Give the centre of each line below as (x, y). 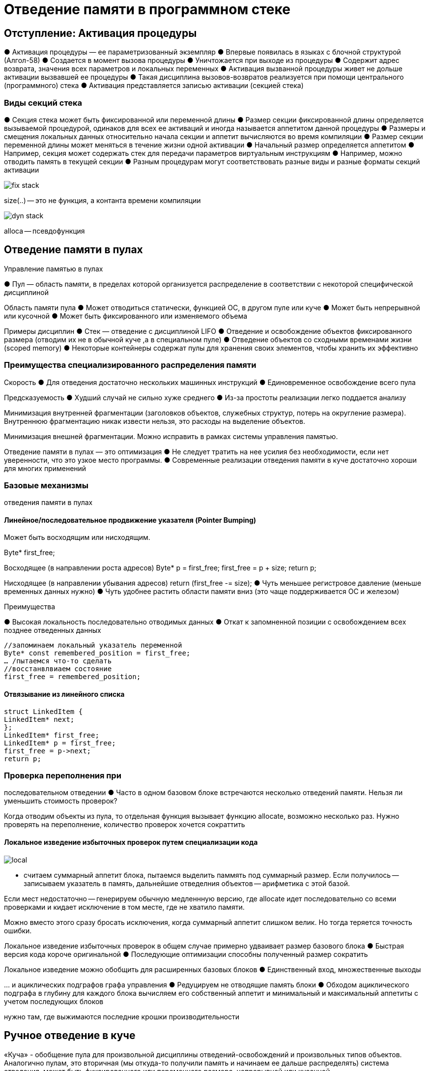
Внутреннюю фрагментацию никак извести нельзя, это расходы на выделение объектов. (155, 421)
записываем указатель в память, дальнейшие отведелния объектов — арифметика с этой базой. (187, 883)
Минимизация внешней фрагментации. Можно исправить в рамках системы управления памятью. (171, 436)
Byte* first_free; (29, 553)
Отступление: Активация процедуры (100, 33)
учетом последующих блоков (54, 1001)
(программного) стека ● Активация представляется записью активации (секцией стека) (154, 86)
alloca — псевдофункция (44, 231)
